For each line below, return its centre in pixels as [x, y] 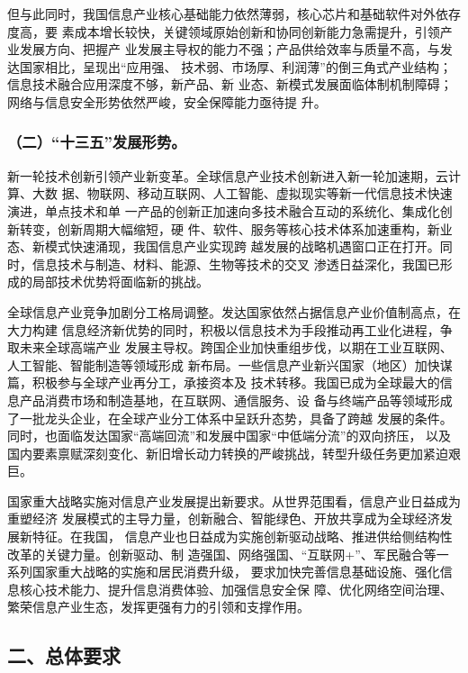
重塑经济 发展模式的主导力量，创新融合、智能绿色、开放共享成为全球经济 [224, 518]
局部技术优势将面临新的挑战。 [120, 282]
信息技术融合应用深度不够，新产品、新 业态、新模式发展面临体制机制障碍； [230, 84]
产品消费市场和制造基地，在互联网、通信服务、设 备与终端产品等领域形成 [236, 400]
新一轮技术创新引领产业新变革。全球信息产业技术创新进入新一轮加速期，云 [228, 175]
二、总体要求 [64, 655]
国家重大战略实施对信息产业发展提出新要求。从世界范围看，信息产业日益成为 [234, 500]
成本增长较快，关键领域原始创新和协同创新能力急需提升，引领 [257, 31]
